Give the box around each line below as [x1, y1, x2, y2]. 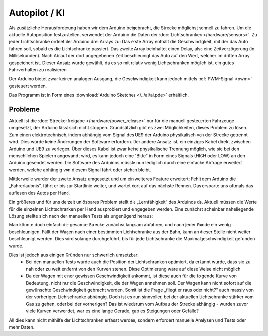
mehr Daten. [9, 324, 35, 330]
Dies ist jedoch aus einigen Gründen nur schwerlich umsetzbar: [9, 252, 139, 258]
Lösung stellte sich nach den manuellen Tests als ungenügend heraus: [9, 213, 153, 219]
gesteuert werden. [9, 83, 47, 89]
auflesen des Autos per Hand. [9, 190, 70, 196]
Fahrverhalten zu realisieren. [9, 66, 68, 72]
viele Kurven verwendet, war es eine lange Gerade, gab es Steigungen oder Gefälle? [26, 308, 199, 314]
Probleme [9, 105, 40, 113]
